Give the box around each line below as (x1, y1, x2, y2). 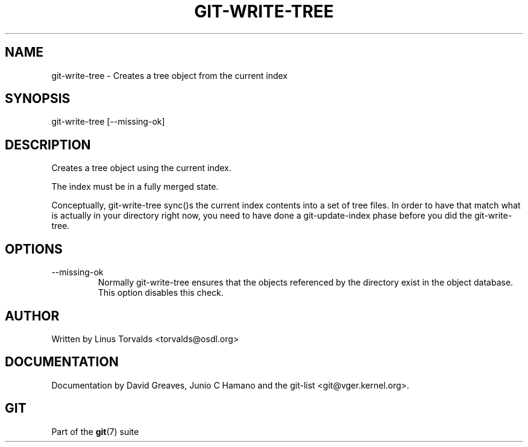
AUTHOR (5, 308, 60, 324)
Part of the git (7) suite (51, 426, 139, 437)
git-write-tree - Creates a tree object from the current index (51, 70, 288, 81)
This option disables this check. (98, 287, 224, 298)
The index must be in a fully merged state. (51, 181, 219, 192)
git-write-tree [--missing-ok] (51, 116, 165, 127)
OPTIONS (5, 241, 63, 257)
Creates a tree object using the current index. (51, 163, 231, 173)
